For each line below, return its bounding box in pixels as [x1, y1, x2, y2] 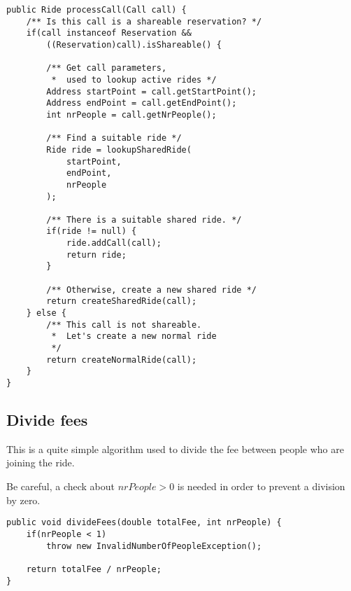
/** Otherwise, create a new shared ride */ [46, 284, 257, 295]
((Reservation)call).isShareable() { [46, 39, 222, 50]
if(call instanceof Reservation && [26, 28, 192, 39]
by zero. [6, 492, 41, 507]
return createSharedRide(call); [46, 296, 197, 307]
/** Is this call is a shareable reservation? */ [26, 16, 262, 27]
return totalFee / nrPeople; [26, 564, 162, 574]
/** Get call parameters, [46, 63, 167, 74]
